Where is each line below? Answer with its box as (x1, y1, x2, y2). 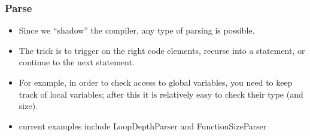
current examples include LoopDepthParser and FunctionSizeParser (19, 119, 267, 132)
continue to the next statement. (19, 56, 135, 68)
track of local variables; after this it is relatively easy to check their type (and (19, 87, 303, 100)
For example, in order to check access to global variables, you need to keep (19, 76, 293, 88)
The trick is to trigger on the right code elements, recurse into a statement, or (19, 44, 305, 56)
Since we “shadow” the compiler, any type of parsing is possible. (19, 24, 255, 37)
